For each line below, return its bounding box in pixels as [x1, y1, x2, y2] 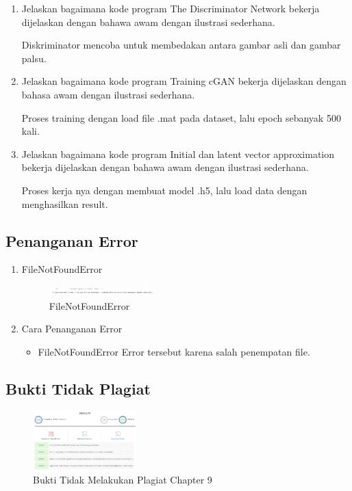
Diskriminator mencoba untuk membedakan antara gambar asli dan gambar [21, 38, 341, 52]
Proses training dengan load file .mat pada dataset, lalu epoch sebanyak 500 [21, 110, 341, 124]
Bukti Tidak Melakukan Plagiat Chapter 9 [33, 473, 212, 486]
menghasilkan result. [21, 196, 108, 211]
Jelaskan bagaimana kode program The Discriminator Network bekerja [21, 1, 320, 15]
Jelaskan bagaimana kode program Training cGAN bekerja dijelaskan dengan [21, 74, 347, 88]
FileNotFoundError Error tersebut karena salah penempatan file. [38, 344, 310, 358]
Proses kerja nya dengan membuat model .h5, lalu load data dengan [21, 183, 307, 197]
